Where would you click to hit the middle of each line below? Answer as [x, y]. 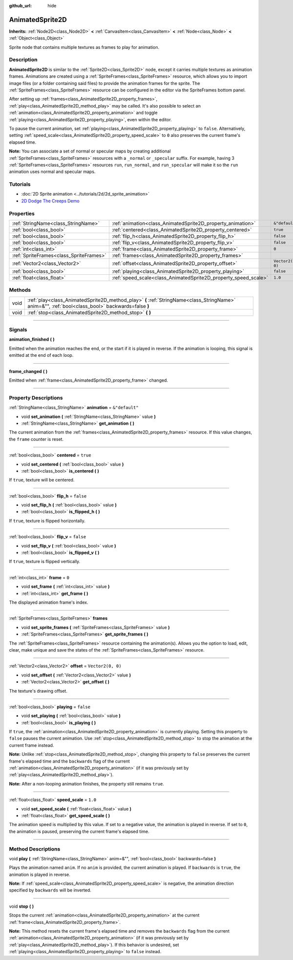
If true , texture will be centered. [42, 480]
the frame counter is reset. [36, 439]
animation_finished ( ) [32, 339]
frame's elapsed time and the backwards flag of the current [70, 761]
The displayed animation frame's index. [49, 602]
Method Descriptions [35, 849]
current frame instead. [31, 745]
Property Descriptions [36, 397]
